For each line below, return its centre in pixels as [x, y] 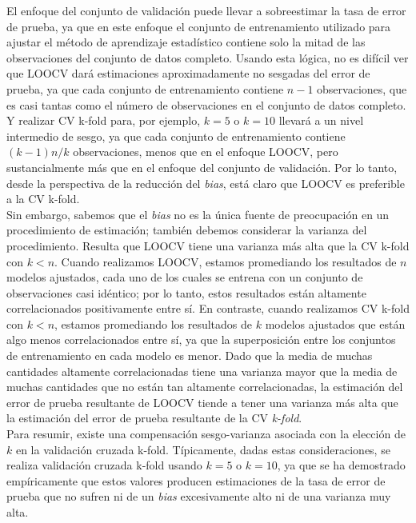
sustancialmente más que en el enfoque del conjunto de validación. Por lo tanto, [202, 167]
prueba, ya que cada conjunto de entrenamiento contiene [145, 88]
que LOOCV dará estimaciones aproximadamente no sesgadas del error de [188, 73]
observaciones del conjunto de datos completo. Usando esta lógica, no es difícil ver [208, 57]
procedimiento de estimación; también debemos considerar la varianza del [187, 230]
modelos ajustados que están [335, 323]
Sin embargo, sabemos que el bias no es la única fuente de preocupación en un [198, 214]
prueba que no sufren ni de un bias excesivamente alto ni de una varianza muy [199, 496]
